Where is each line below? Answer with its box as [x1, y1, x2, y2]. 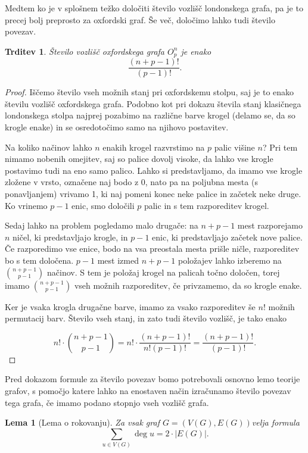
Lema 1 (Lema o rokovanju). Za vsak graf [5, 416, 160, 429]
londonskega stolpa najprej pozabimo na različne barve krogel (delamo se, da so [5, 109, 295, 121]
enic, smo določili [71, 199, 135, 211]
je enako [181, 45, 211, 57]
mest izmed [97, 254, 139, 267]
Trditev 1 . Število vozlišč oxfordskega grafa [5, 45, 165, 57]
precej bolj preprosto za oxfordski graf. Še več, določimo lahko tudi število [5, 13, 275, 26]
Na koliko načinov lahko [5, 140, 92, 153]
